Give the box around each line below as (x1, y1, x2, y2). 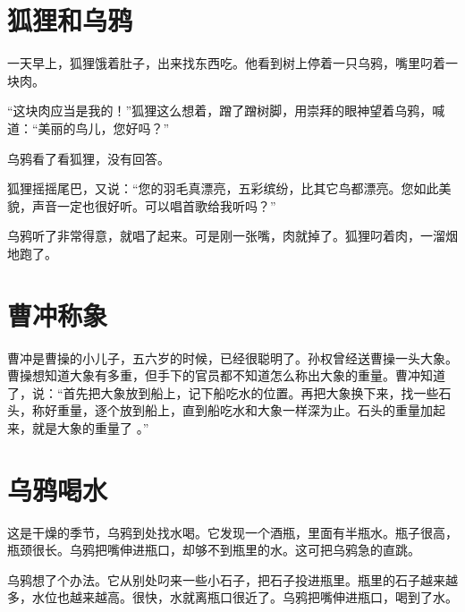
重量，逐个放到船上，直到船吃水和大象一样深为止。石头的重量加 (56, 401, 433, 420)
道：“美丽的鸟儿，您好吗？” (7, 118, 170, 137)
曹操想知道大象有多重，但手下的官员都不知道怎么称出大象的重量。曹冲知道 (7, 366, 445, 385)
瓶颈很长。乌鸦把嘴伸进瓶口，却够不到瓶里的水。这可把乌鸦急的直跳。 (7, 540, 420, 559)
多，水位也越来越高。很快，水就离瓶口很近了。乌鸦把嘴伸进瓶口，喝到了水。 (7, 588, 458, 607)
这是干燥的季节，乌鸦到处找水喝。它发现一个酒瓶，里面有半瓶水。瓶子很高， (7, 523, 458, 541)
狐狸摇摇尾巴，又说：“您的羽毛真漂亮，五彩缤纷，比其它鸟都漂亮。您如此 (7, 179, 439, 198)
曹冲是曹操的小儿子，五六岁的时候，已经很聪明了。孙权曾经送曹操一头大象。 (7, 348, 458, 367)
